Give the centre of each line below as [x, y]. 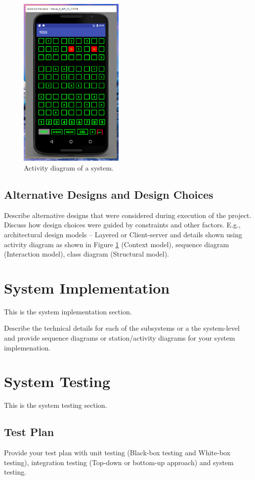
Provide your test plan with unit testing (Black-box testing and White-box [117, 453]
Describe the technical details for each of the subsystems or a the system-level [122, 328]
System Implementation [87, 287]
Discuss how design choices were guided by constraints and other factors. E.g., [122, 225]
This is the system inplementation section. [68, 311]
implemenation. [27, 347]
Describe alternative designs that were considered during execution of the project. [128, 215]
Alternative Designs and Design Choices [109, 194]
